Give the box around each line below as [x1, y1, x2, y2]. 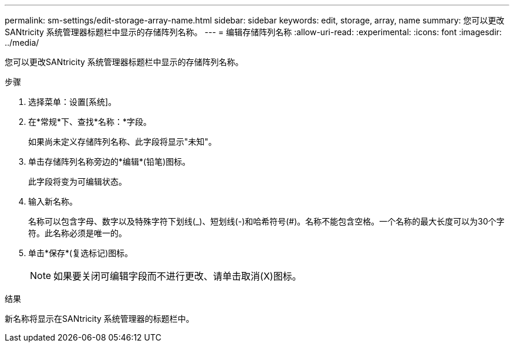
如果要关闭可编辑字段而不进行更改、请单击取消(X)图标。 [53, 270, 302, 282]
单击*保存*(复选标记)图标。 [28, 248, 133, 258]
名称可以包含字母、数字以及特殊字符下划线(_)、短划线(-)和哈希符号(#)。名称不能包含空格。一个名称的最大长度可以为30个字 [28, 216, 505, 226]
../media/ [5, 38, 39, 47]
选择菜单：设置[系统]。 [28, 97, 117, 107]
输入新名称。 [28, 196, 77, 206]
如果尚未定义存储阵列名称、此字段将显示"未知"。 [28, 137, 217, 147]
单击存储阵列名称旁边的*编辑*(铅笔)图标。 [28, 157, 191, 166]
